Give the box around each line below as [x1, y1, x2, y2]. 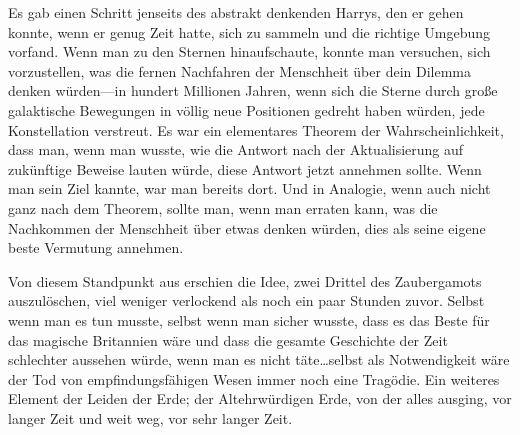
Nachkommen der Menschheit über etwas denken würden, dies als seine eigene [8, 217, 486, 238]
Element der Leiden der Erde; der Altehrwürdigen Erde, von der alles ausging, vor [8, 388, 512, 409]
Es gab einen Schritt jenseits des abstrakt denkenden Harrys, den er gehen [8, 2, 464, 22]
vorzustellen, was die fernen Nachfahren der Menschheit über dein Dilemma [8, 60, 472, 81]
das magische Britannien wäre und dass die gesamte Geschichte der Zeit [8, 329, 448, 350]
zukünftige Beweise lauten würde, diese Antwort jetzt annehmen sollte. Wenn [8, 158, 482, 179]
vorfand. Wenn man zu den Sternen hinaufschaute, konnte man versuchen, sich [8, 41, 491, 62]
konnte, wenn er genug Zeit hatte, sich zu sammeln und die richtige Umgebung [8, 21, 491, 42]
